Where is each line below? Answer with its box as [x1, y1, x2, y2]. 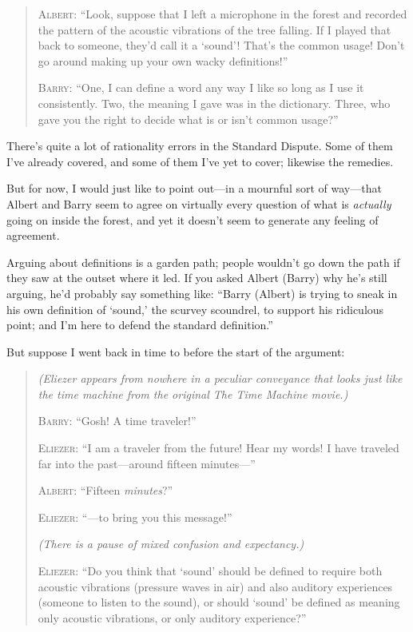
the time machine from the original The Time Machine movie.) [38, 385, 348, 402]
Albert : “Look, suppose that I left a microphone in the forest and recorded [38, 6, 407, 22]
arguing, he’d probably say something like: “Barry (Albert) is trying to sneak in [6, 284, 398, 301]
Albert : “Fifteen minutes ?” [38, 482, 173, 499]
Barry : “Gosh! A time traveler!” [38, 412, 197, 429]
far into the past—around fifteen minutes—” [38, 455, 256, 471]
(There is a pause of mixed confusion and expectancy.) [38, 535, 304, 552]
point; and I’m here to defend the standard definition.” [6, 316, 273, 333]
